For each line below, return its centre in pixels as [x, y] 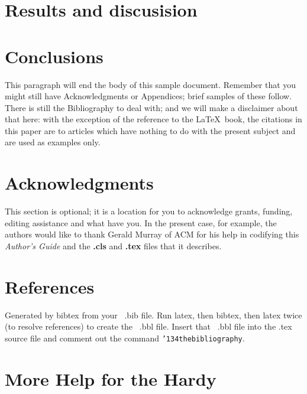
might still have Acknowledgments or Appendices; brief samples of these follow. [148, 96]
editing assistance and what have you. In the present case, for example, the [141, 222]
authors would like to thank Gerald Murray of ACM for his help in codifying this [152, 234]
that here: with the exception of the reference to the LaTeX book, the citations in [153, 119]
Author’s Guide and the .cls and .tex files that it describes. [113, 245]
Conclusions [54, 56]
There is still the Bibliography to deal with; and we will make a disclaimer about [151, 107]
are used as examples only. [53, 142]
